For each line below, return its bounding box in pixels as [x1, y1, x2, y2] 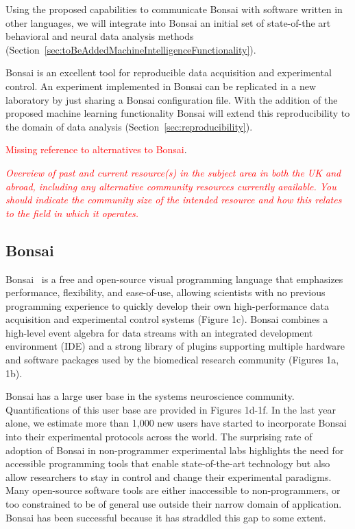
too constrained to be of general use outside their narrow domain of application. [5, 497, 342, 511]
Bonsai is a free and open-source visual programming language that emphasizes [5, 271, 343, 286]
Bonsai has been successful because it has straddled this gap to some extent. [5, 510, 326, 524]
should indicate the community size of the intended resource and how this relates [5, 192, 342, 207]
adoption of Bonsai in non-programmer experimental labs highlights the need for [5, 442, 344, 457]
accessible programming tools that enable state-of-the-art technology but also [5, 456, 330, 471]
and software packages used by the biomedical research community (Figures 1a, [5, 352, 339, 367]
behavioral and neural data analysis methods [5, 29, 194, 43]
